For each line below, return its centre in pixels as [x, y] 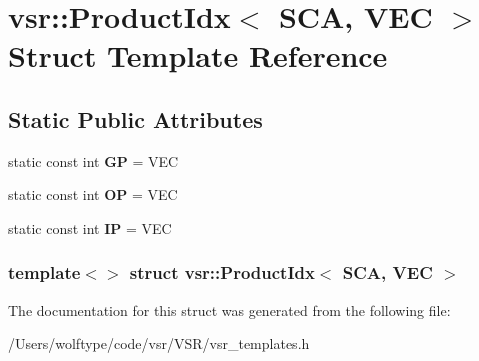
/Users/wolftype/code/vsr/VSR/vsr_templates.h [159, 343]
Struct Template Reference [198, 55]
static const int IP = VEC [90, 227]
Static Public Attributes [135, 118]
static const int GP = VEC [93, 160]
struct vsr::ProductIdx [222, 272]
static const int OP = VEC [93, 194]
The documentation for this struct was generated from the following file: [229, 309]
